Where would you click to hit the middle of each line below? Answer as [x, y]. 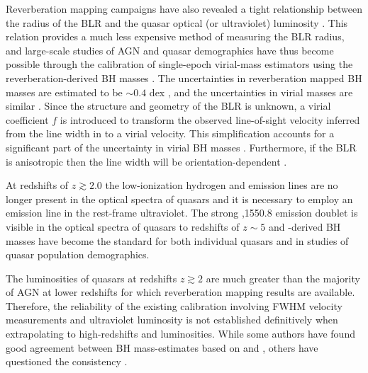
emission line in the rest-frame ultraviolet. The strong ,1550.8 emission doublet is [182, 213]
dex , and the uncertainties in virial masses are [251, 92]
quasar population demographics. [78, 254]
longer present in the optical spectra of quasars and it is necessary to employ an [179, 199]
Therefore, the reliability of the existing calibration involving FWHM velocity [174, 305]
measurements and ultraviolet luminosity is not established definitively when [172, 320]
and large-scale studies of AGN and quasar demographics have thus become [170, 50]
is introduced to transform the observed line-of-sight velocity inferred [210, 119]
